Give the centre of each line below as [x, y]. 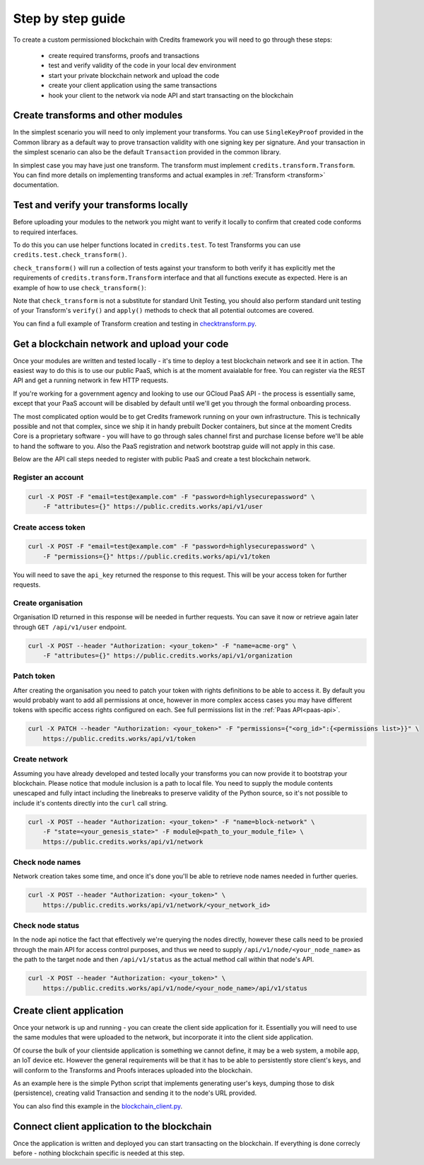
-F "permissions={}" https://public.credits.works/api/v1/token [157, 556]
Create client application [68, 1010]
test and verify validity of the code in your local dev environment [142, 65]
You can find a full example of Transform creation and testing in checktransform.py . [135, 323]
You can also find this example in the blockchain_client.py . [98, 1106]
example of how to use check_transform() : [79, 287]
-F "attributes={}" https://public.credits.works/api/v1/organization [168, 655]
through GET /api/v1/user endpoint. [70, 627]
